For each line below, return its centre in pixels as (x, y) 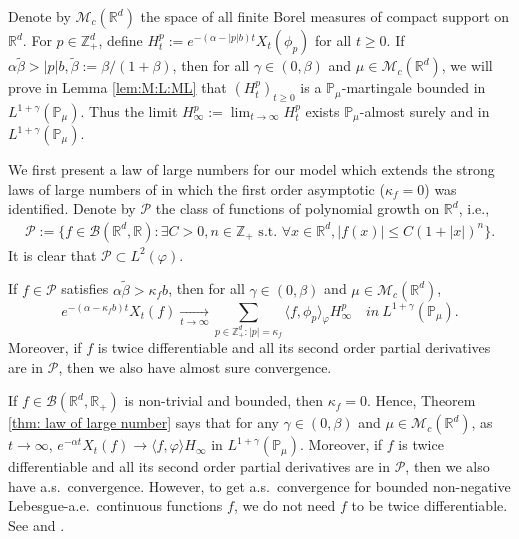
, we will (467, 65)
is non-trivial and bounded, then (223, 400)
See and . (36, 524)
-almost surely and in (424, 111)
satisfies (85, 288)
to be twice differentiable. (429, 505)
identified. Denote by (72, 208)
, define (120, 40)
